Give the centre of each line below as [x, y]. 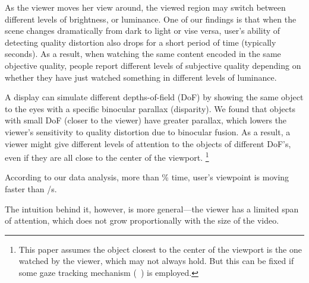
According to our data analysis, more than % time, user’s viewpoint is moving [147, 177]
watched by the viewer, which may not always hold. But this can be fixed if [156, 261]
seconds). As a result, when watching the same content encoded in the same [143, 54]
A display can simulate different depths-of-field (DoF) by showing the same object [154, 97]
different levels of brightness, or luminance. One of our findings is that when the [151, 19]
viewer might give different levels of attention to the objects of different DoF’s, [148, 143]
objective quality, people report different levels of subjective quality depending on [153, 65]
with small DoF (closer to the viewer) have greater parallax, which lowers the [146, 120]
